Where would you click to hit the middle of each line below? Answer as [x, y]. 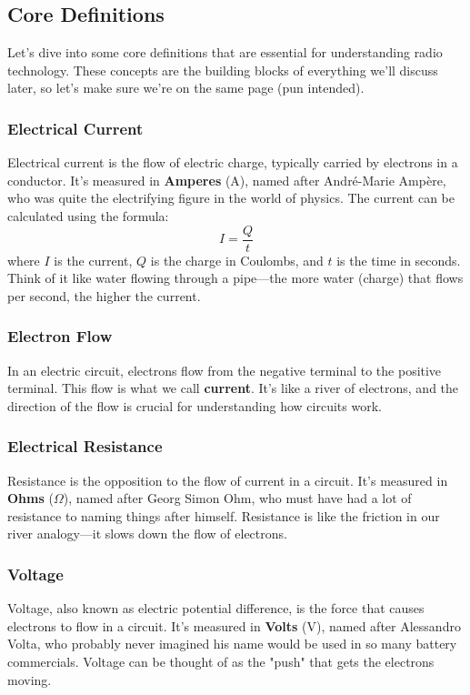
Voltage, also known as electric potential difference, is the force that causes [216, 608]
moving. [30, 679]
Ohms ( [30, 498]
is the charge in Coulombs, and [237, 260]
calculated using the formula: [88, 215]
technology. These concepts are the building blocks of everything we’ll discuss [223, 70]
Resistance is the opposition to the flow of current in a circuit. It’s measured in [228, 480]
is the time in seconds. [399, 260]
